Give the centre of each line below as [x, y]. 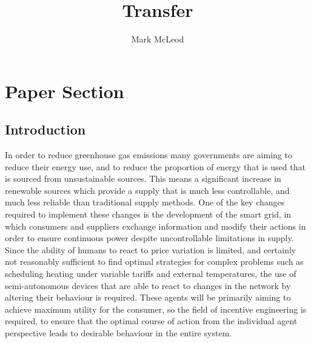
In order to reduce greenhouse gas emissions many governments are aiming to [149, 155]
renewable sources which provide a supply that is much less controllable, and [147, 190]
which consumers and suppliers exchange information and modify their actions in [155, 226]
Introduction [45, 129]
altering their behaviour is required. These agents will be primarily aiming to [148, 297]
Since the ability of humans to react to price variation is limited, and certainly [151, 249]
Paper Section [65, 91]
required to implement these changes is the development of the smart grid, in [148, 214]
